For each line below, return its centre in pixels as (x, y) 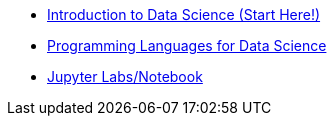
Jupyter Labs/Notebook (125, 76)
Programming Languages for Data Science (187, 45)
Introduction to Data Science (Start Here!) (184, 14)
